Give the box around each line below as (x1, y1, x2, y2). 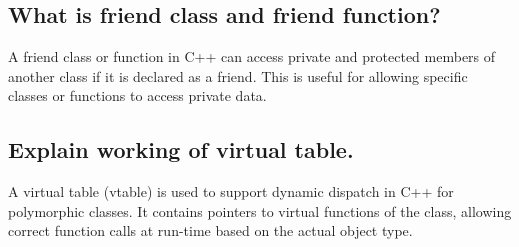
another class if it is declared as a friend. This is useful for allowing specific (8, 65, 468, 86)
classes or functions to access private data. (8, 85, 267, 106)
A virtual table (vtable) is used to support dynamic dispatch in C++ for (8, 181, 454, 202)
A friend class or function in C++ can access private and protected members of (8, 46, 496, 67)
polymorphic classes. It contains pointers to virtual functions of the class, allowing (8, 200, 512, 221)
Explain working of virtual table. (8, 134, 354, 165)
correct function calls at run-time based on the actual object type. (8, 220, 413, 241)
